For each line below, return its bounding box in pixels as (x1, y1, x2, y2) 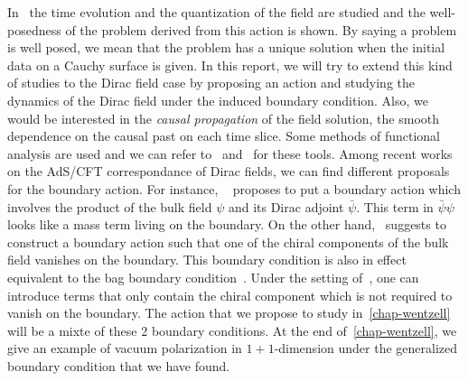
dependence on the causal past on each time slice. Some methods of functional (7, 126, 440, 145)
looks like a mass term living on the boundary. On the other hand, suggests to (7, 215, 446, 234)
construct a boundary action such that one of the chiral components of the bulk (7, 232, 449, 251)
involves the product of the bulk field (7, 197, 212, 216)
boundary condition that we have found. (7, 356, 230, 375)
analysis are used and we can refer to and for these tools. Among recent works (7, 144, 453, 163)
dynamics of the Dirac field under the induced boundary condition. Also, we (7, 90, 429, 109)
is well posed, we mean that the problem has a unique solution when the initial (7, 38, 445, 57)
